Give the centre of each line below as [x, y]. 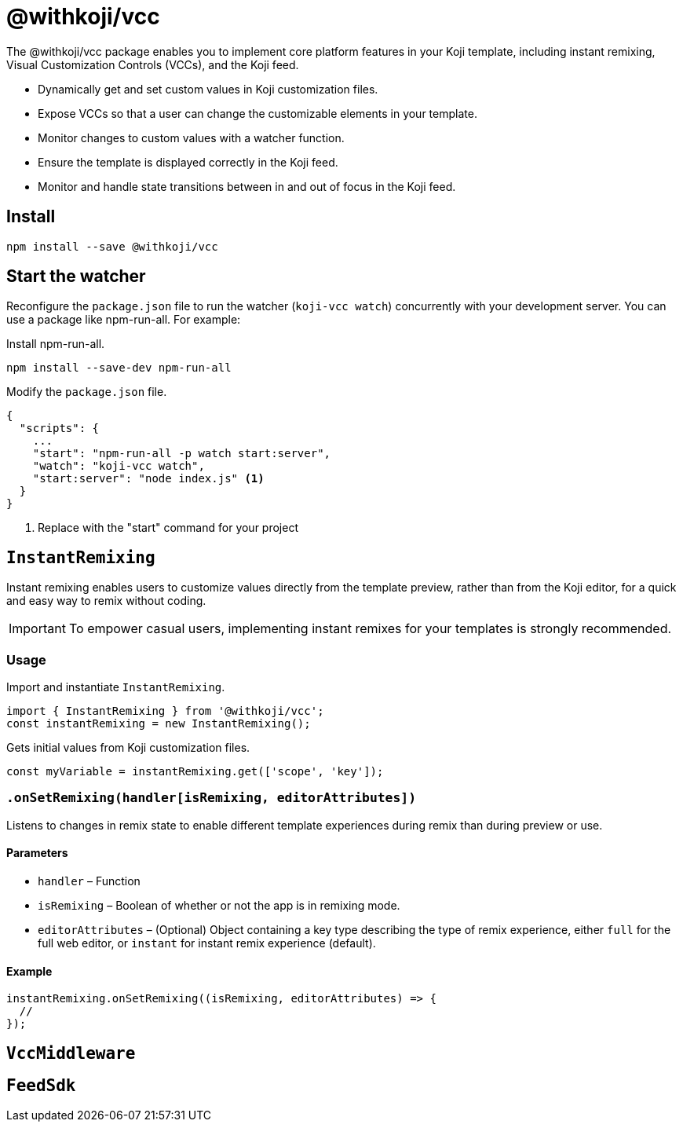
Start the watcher [76, 277]
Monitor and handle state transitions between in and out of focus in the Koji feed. [247, 186]
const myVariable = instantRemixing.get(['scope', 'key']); [195, 772]
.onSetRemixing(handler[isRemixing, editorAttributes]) [212, 798]
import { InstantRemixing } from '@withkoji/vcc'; [165, 711]
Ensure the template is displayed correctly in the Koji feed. [188, 162]
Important [37, 629]
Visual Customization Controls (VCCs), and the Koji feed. [153, 64]
